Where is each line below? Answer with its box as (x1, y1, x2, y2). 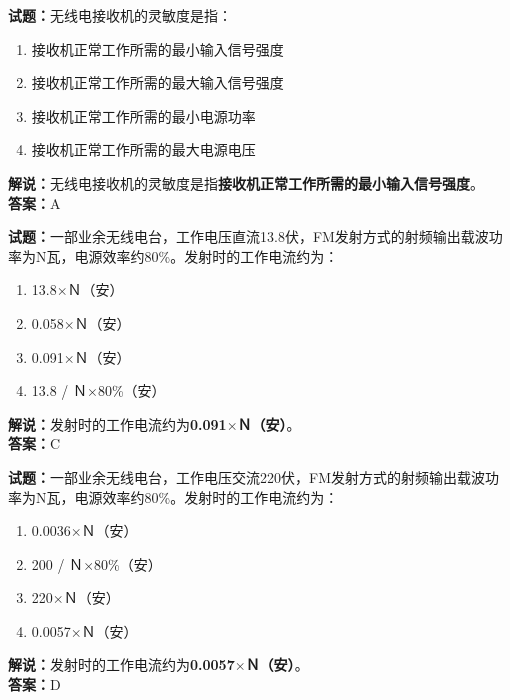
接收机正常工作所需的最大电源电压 (31, 139, 256, 160)
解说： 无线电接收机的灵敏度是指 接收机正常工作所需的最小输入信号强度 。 (8, 172, 484, 193)
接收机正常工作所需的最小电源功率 (31, 105, 256, 126)
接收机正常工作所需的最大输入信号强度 (31, 72, 284, 93)
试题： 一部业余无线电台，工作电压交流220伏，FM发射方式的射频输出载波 (8, 466, 485, 487)
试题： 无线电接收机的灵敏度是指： (8, 5, 232, 25)
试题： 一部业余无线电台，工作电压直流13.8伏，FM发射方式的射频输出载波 (8, 226, 489, 247)
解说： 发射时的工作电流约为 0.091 (8, 413, 227, 434)
